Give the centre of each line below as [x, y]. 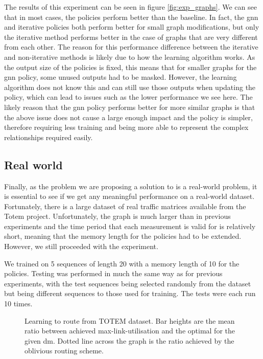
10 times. [18, 304]
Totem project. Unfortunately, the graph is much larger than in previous [117, 216]
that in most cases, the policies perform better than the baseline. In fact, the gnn [131, 17]
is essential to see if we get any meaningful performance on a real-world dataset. [129, 196]
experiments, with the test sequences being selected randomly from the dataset [128, 283]
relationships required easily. [49, 137]
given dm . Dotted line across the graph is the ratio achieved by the [129, 340]
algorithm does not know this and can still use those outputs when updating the [130, 87]
